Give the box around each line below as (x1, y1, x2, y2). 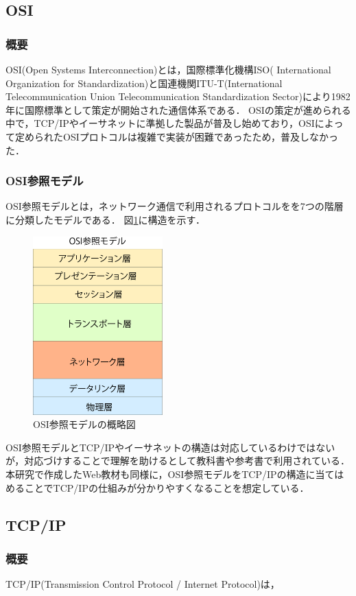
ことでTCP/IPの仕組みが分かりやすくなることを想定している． (24, 480, 309, 494)
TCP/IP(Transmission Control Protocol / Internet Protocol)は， (5, 577, 280, 591)
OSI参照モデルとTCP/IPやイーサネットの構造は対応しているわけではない (5, 440, 335, 454)
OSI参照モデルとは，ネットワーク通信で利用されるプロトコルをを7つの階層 (5, 199, 344, 213)
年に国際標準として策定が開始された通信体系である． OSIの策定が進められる (5, 102, 351, 117)
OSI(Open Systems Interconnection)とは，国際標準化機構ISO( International (5, 62, 331, 76)
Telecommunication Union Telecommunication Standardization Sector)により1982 (5, 89, 351, 104)
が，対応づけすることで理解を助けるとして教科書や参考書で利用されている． (5, 453, 350, 468)
